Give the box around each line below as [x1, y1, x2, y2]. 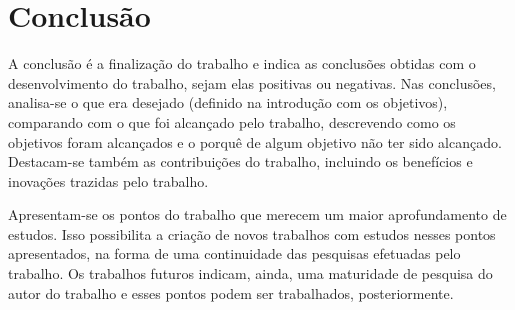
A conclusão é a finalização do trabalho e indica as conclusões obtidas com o [8, 53, 476, 74]
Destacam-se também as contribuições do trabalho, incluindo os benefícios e [8, 151, 473, 172]
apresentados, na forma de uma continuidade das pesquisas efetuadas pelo [8, 243, 461, 264]
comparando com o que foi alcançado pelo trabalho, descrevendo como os [8, 111, 456, 132]
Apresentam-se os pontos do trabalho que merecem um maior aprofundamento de [8, 204, 507, 225]
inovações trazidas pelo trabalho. [8, 170, 209, 191]
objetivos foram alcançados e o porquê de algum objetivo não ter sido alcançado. [8, 131, 502, 152]
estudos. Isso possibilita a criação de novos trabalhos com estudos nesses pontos [8, 223, 496, 244]
